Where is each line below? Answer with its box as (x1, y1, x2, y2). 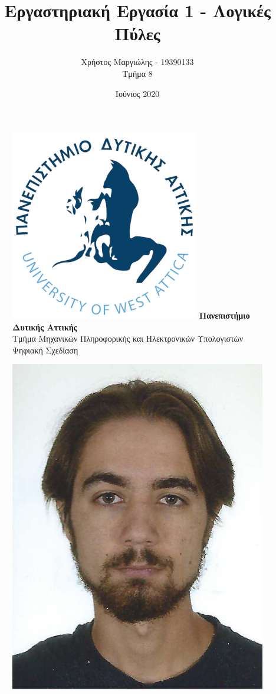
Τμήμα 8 (122, 67, 153, 79)
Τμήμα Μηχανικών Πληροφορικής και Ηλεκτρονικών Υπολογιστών (12, 332, 244, 345)
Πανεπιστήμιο (199, 309, 250, 322)
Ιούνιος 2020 (115, 87, 160, 99)
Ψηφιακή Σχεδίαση (12, 343, 78, 356)
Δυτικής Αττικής (12, 320, 77, 333)
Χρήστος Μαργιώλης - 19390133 (81, 56, 194, 68)
